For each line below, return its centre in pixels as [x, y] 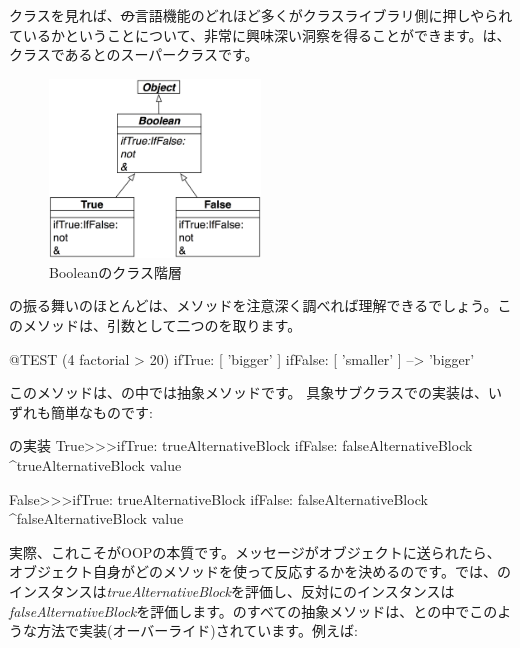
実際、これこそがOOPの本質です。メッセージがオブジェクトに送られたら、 [255, 551]
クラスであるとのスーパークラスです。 [134, 54]
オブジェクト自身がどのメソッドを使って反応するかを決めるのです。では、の [260, 571]
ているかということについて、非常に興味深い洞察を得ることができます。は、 [260, 34]
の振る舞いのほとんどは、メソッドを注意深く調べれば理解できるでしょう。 [253, 305]
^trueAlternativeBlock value [95, 465]
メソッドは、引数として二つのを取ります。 [162, 325]
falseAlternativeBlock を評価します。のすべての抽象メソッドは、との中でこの [253, 610]
